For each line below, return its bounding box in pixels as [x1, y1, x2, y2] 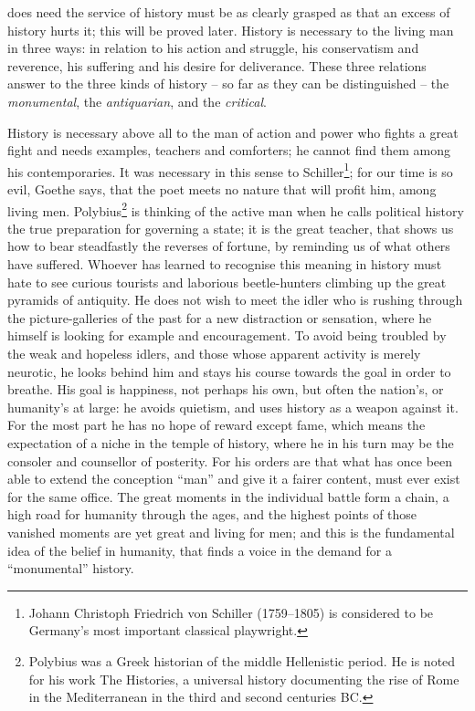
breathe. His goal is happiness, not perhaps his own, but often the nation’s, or [7, 380, 444, 399]
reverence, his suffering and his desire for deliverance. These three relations [7, 56, 427, 75]
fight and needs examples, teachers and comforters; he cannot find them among [7, 141, 450, 160]
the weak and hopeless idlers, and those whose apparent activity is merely [7, 344, 421, 362]
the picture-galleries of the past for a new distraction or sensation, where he [7, 308, 432, 327]
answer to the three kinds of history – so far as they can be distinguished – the [7, 74, 449, 93]
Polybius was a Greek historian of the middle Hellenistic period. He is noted [28, 651, 456, 670]
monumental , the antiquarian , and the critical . [7, 91, 267, 110]
